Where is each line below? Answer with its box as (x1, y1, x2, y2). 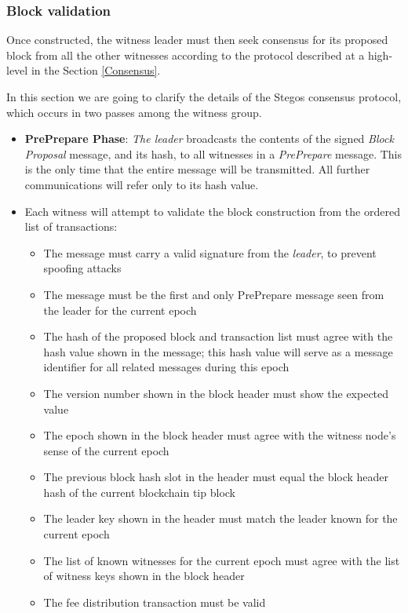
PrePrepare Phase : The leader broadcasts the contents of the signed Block (24, 130, 394, 147)
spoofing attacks (43, 260, 122, 276)
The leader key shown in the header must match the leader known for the (43, 510, 398, 527)
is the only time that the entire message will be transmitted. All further (24, 161, 370, 177)
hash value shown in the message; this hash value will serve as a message (43, 343, 393, 359)
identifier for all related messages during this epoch (43, 359, 290, 375)
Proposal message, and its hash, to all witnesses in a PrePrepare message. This (24, 145, 402, 162)
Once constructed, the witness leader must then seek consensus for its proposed (6, 31, 388, 48)
